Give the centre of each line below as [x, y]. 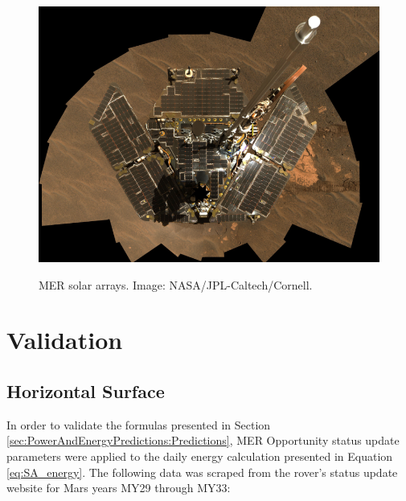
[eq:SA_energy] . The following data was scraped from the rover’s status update [202, 472]
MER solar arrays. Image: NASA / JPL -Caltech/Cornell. [176, 284]
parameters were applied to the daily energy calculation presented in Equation [200, 456]
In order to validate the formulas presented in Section [139, 424]
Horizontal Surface [86, 390]
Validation [65, 340]
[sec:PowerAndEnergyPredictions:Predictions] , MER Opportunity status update [203, 440]
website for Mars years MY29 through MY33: [119, 488]
